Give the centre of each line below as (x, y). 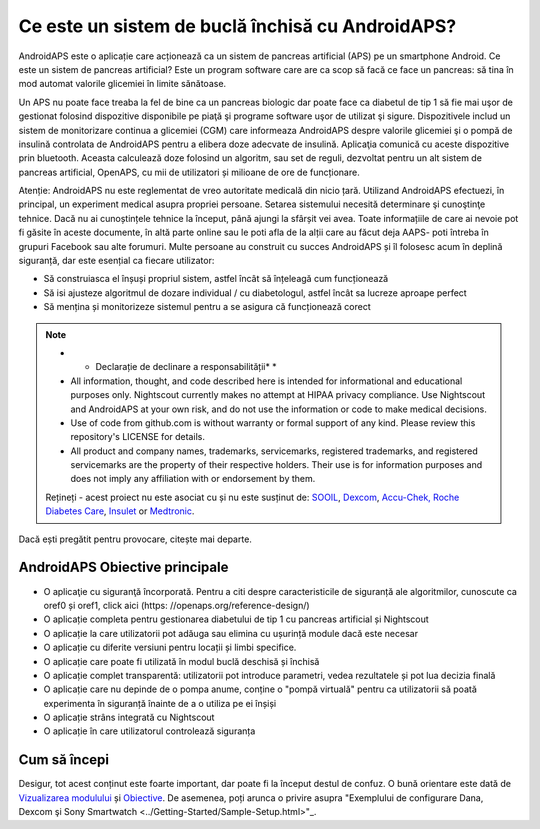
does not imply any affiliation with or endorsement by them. (193, 479)
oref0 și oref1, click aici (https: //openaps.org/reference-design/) (176, 605)
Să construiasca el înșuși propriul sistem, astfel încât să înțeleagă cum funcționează (216, 279)
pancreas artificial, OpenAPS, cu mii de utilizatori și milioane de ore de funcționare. (189, 172)
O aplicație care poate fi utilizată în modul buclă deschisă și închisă (181, 661)
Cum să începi (64, 760)
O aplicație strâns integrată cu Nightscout (129, 717)
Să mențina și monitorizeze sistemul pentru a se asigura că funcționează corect (207, 307)
